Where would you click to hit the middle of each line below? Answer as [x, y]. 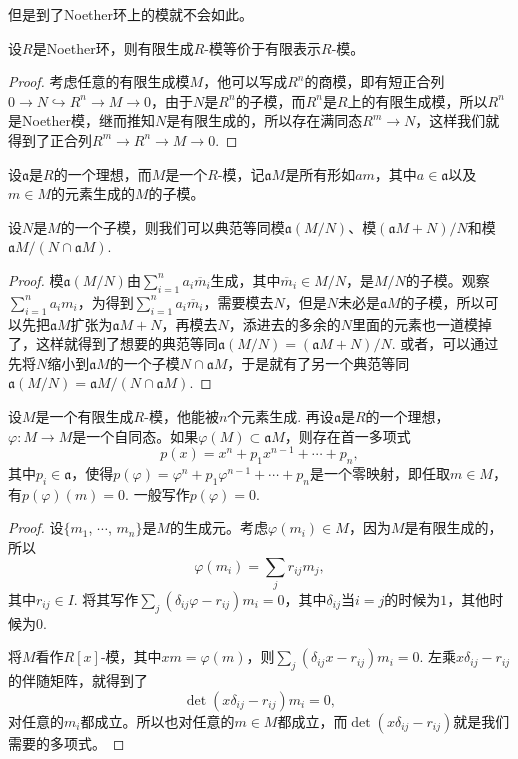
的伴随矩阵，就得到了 [78, 680]
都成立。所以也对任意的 [157, 720]
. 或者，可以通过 [445, 343]
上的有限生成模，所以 [417, 100]
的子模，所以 [442, 301]
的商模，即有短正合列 [374, 81]
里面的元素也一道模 [415, 323]
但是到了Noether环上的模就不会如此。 [131, 14]
